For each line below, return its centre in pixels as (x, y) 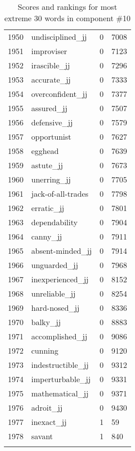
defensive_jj (52, 122)
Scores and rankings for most (67, 7)
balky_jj (46, 322)
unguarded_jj (55, 265)
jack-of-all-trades (60, 194)
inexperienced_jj (60, 279)
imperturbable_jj (61, 379)
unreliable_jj (54, 293)
